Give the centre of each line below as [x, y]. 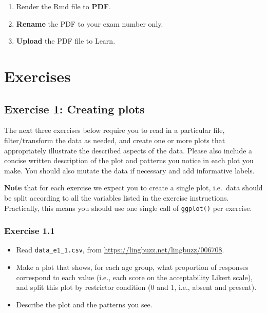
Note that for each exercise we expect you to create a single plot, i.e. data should [133, 188]
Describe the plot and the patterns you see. [84, 304]
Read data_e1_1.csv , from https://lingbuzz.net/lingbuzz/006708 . [120, 250]
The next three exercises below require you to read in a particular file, [115, 130]
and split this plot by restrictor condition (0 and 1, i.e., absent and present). [136, 287]
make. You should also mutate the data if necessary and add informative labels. [129, 170]
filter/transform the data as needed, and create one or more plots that [115, 140]
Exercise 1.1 [30, 231]
